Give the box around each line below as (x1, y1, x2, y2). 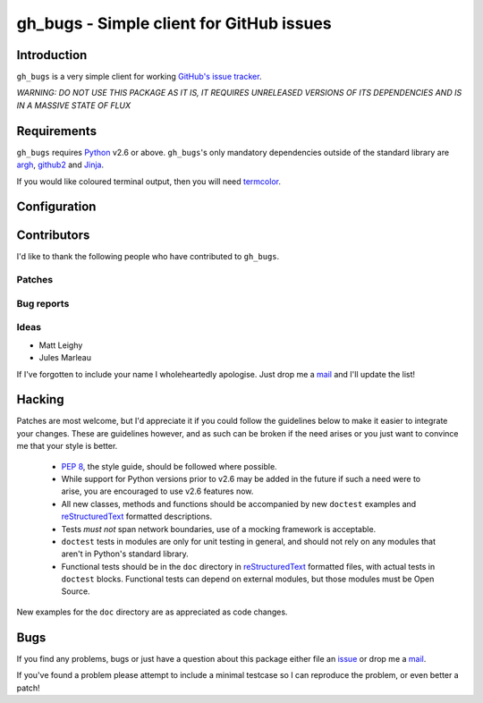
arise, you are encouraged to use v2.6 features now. (61, 486, 254, 496)
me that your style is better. (16, 441, 118, 452)
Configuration (16, 199, 97, 215)
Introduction (16, 47, 88, 63)
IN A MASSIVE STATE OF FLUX (16, 99, 131, 111)
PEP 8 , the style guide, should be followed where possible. (61, 461, 277, 471)
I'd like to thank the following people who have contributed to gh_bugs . (16, 251, 280, 262)
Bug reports (16, 297, 70, 309)
